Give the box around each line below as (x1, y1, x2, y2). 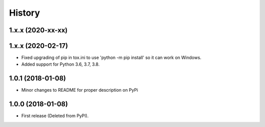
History (9, 7, 40, 18)
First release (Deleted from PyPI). (21, 113, 89, 119)
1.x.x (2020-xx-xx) (9, 26, 68, 34)
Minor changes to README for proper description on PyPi (21, 87, 138, 93)
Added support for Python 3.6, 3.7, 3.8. (21, 61, 100, 67)
